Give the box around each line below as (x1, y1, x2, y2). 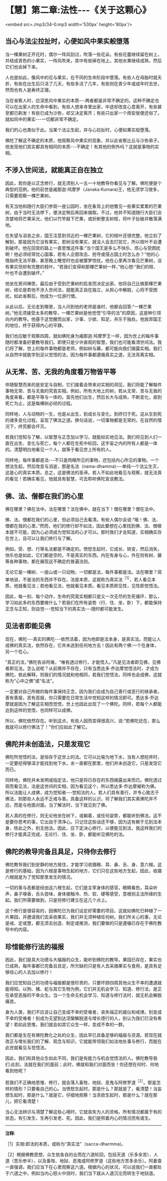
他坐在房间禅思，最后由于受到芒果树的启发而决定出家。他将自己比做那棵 (5, 280, 153, 286)
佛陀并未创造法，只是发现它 (5, 740, 90, 748)
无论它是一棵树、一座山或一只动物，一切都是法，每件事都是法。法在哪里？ (5, 569, 158, 575)
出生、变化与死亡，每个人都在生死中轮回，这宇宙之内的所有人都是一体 (13, 440, 158, 447)
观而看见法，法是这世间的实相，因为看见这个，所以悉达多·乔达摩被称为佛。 (5, 783, 159, 789)
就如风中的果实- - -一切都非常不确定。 (5, 116, 81, 122)
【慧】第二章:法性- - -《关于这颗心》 (5, 4, 151, 16)
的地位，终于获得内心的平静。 (5, 322, 66, 328)
